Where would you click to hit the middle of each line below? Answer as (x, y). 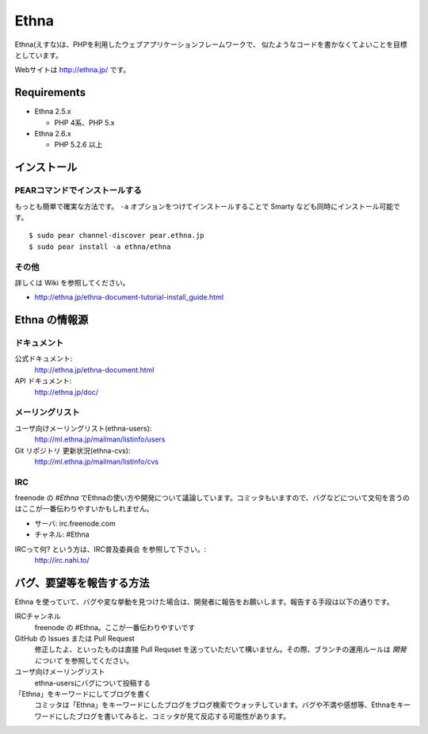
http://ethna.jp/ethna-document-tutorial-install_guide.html (129, 297)
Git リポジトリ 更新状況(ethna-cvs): (73, 450)
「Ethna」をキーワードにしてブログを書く (83, 694)
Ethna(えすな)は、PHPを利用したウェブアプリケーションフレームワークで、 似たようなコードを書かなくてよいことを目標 (211, 44)
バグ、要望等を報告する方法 (82, 583)
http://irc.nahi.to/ (62, 560)
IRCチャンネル (38, 616)
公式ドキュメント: (44, 359)
